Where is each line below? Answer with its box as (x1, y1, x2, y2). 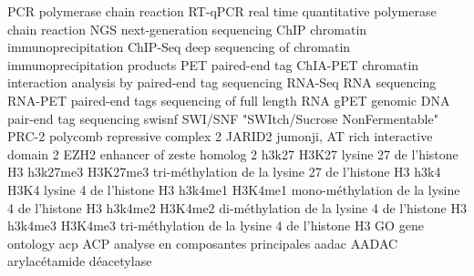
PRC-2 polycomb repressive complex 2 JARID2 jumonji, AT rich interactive (7, 127, 433, 146)
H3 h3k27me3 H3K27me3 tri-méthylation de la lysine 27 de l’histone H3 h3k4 (7, 162, 441, 181)
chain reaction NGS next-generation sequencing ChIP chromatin (7, 19, 367, 38)
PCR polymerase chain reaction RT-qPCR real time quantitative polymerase (7, 2, 437, 20)
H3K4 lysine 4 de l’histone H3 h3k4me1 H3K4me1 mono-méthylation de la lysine (7, 179, 460, 199)
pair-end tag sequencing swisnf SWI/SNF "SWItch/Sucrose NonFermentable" (7, 108, 438, 128)
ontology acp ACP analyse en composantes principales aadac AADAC (7, 233, 398, 252)
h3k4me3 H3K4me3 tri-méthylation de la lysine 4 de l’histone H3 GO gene (7, 216, 424, 235)
